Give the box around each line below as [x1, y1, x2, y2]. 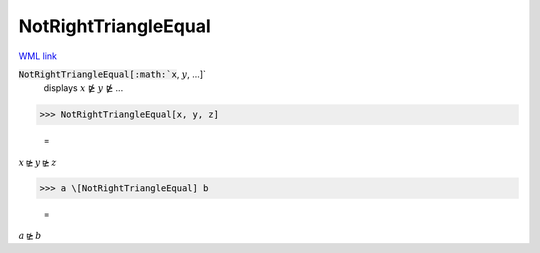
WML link [18, 50, 58, 62]
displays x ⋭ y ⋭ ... [43, 82, 124, 94]
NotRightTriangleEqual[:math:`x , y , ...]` [18, 68, 207, 80]
